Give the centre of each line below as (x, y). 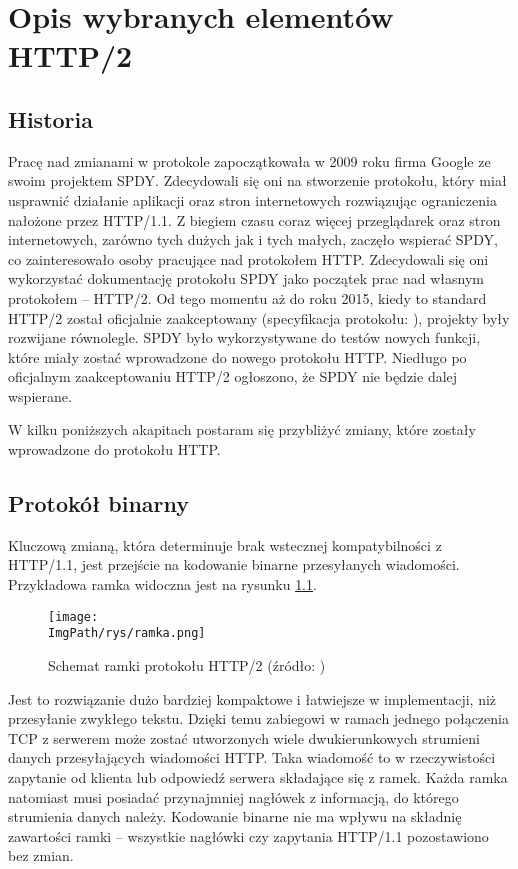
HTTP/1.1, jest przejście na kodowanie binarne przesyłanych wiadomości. (234, 564)
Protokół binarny (99, 503)
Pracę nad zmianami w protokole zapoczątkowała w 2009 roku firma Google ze (249, 160)
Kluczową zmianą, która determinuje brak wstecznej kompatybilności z (225, 544)
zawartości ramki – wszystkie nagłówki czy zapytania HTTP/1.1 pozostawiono (248, 835)
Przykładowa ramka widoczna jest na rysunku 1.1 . (162, 584)
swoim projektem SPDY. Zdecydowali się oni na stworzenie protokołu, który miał (257, 180)
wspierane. (40, 395)
